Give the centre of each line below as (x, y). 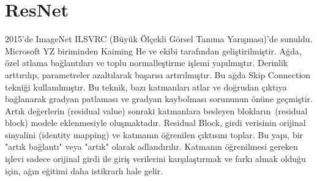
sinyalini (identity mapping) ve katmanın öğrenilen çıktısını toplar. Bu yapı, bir (154, 134)
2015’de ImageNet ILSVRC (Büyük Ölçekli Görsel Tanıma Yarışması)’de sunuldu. (159, 39)
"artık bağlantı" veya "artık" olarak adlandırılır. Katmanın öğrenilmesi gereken (151, 146)
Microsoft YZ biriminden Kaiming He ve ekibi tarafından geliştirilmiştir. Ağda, (153, 50)
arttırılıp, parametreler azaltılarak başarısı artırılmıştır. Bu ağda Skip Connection (158, 74)
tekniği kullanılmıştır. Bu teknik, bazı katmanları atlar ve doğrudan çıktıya (146, 87)
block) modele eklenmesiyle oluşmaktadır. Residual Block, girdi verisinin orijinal (155, 123)
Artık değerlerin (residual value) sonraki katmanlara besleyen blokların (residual (156, 110)
